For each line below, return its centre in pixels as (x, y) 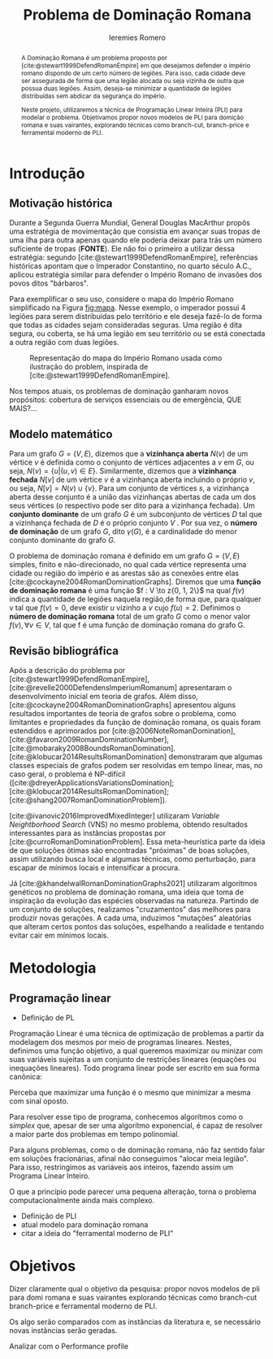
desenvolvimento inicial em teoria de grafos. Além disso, (104, 697)
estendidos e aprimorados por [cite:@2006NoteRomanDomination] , (122, 731)
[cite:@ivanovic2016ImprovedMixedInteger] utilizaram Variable (115, 816)
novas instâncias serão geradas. (63, 1331)
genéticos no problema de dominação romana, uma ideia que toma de (127, 892)
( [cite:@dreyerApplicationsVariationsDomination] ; (92, 783)
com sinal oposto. (39, 1101)
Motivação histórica (61, 204)
